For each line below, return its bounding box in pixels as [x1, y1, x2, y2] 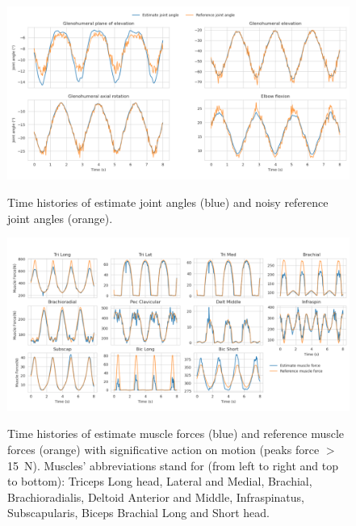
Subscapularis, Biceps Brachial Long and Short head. [7, 504, 270, 521]
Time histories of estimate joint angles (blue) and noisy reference [7, 194, 329, 211]
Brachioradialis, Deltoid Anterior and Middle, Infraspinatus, [7, 488, 305, 505]
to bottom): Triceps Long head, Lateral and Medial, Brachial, [7, 473, 312, 490]
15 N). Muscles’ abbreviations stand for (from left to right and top [7, 457, 339, 473]
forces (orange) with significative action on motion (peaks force [7, 440, 320, 457]
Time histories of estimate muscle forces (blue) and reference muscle [7, 425, 345, 442]
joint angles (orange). [7, 209, 113, 226]
